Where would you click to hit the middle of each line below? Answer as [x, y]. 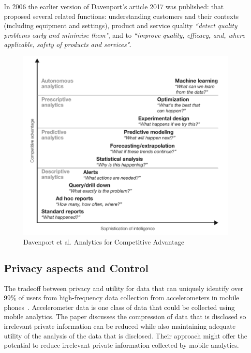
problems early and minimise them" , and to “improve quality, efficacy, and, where [125, 35]
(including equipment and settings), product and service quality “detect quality [121, 25]
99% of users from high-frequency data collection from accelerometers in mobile [122, 298]
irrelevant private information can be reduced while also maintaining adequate [120, 326]
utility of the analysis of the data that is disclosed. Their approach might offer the [125, 335]
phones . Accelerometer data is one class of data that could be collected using [119, 307]
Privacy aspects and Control [76, 268]
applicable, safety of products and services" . [68, 44]
